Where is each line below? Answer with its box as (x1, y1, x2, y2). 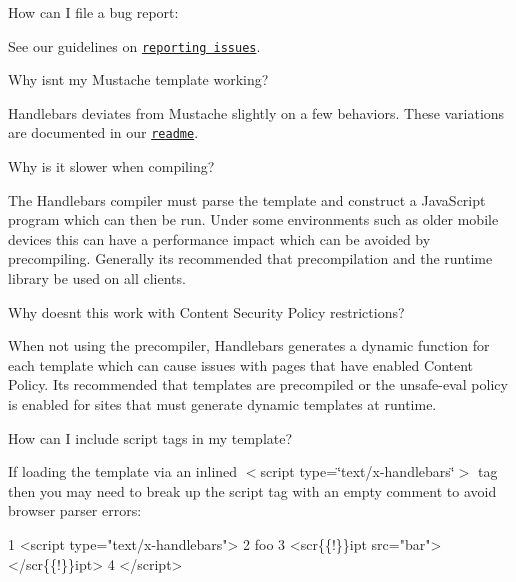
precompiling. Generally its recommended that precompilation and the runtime (8, 248, 493, 269)
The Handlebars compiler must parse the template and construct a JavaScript (8, 189, 486, 210)
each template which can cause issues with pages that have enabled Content (8, 354, 474, 375)
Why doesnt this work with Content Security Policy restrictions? (8, 301, 405, 322)
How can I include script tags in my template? (8, 427, 293, 448)
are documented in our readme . (8, 122, 199, 143)
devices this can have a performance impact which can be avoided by (8, 228, 431, 249)
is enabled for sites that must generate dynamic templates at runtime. (8, 394, 437, 415)
